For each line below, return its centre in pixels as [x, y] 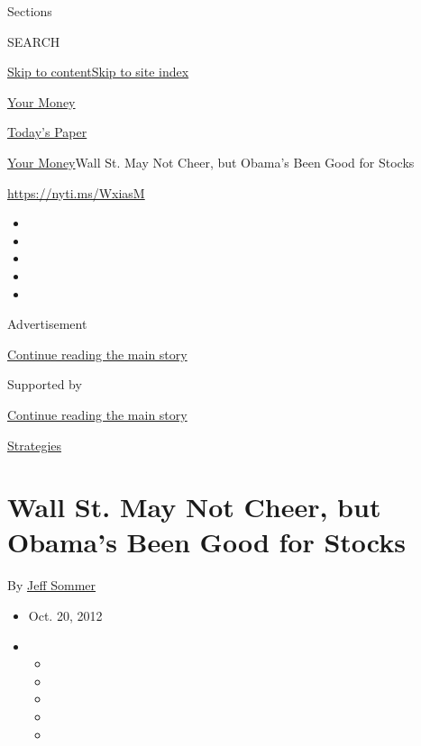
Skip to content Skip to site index [98, 72]
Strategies [35, 445]
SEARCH [34, 41]
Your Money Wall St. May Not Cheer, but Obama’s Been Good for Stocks [211, 162]
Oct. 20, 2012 [65, 615]
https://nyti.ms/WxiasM [76, 192]
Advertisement [47, 324]
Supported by [45, 384]
